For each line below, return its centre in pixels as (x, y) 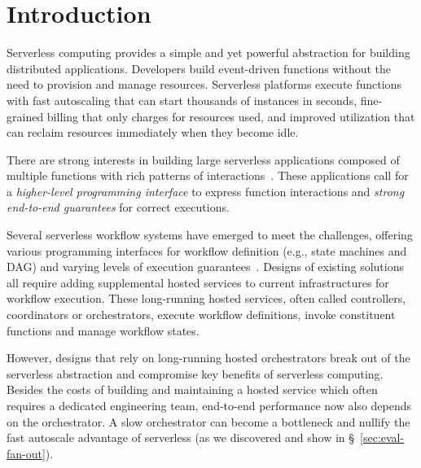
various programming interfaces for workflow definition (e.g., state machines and (207, 250)
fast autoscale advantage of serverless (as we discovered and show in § (181, 437)
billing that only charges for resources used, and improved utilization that (231, 116)
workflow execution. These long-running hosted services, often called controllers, (206, 298)
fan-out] (26, 453)
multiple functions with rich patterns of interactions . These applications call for (208, 175)
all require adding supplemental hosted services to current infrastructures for (198, 282)
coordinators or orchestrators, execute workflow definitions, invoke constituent (201, 315)
